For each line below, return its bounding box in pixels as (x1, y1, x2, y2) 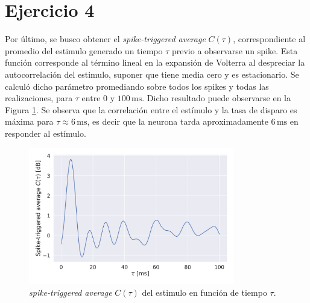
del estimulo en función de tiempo (142, 286, 267, 298)
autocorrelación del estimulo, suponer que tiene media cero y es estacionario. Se (5, 67, 299, 80)
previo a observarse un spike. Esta (171, 44, 298, 57)
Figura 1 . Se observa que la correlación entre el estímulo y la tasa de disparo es (5, 103, 297, 116)
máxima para (5, 115, 54, 128)
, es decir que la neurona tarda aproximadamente (87, 115, 268, 128)
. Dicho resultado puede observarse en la (142, 92, 291, 104)
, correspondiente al (233, 33, 306, 45)
